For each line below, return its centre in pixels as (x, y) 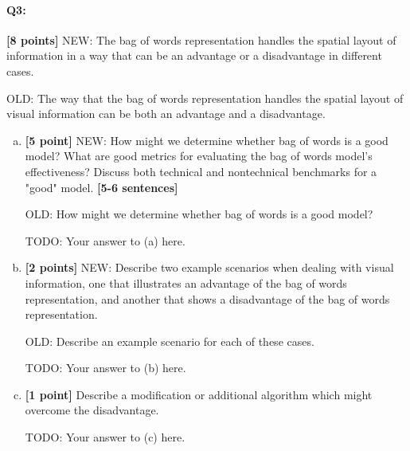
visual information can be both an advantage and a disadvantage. (166, 114)
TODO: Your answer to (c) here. (105, 437)
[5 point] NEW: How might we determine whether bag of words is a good (207, 140)
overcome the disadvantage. (92, 410)
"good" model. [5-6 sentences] (102, 187)
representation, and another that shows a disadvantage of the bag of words (207, 298)
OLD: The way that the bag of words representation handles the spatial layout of (205, 98)
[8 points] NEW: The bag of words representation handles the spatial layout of (201, 39)
